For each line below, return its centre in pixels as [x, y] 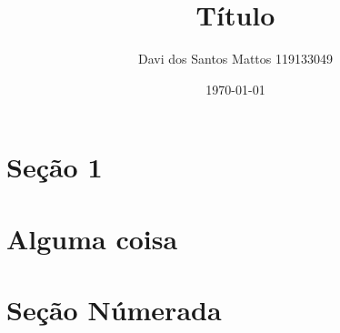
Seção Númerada [114, 310]
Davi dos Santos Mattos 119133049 [235, 59]
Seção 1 [55, 167]
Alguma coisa [92, 238]
